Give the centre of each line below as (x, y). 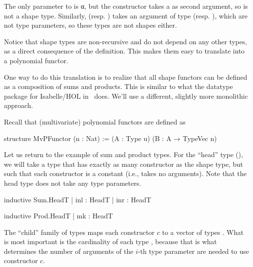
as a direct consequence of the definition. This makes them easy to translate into (124, 51)
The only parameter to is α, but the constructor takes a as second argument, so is (126, 6)
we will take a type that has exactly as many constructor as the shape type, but (124, 164)
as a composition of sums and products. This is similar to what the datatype (118, 86)
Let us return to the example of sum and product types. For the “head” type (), (124, 154)
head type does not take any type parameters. (73, 183)
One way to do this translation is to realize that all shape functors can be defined (126, 77)
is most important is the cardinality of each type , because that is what (110, 241)
